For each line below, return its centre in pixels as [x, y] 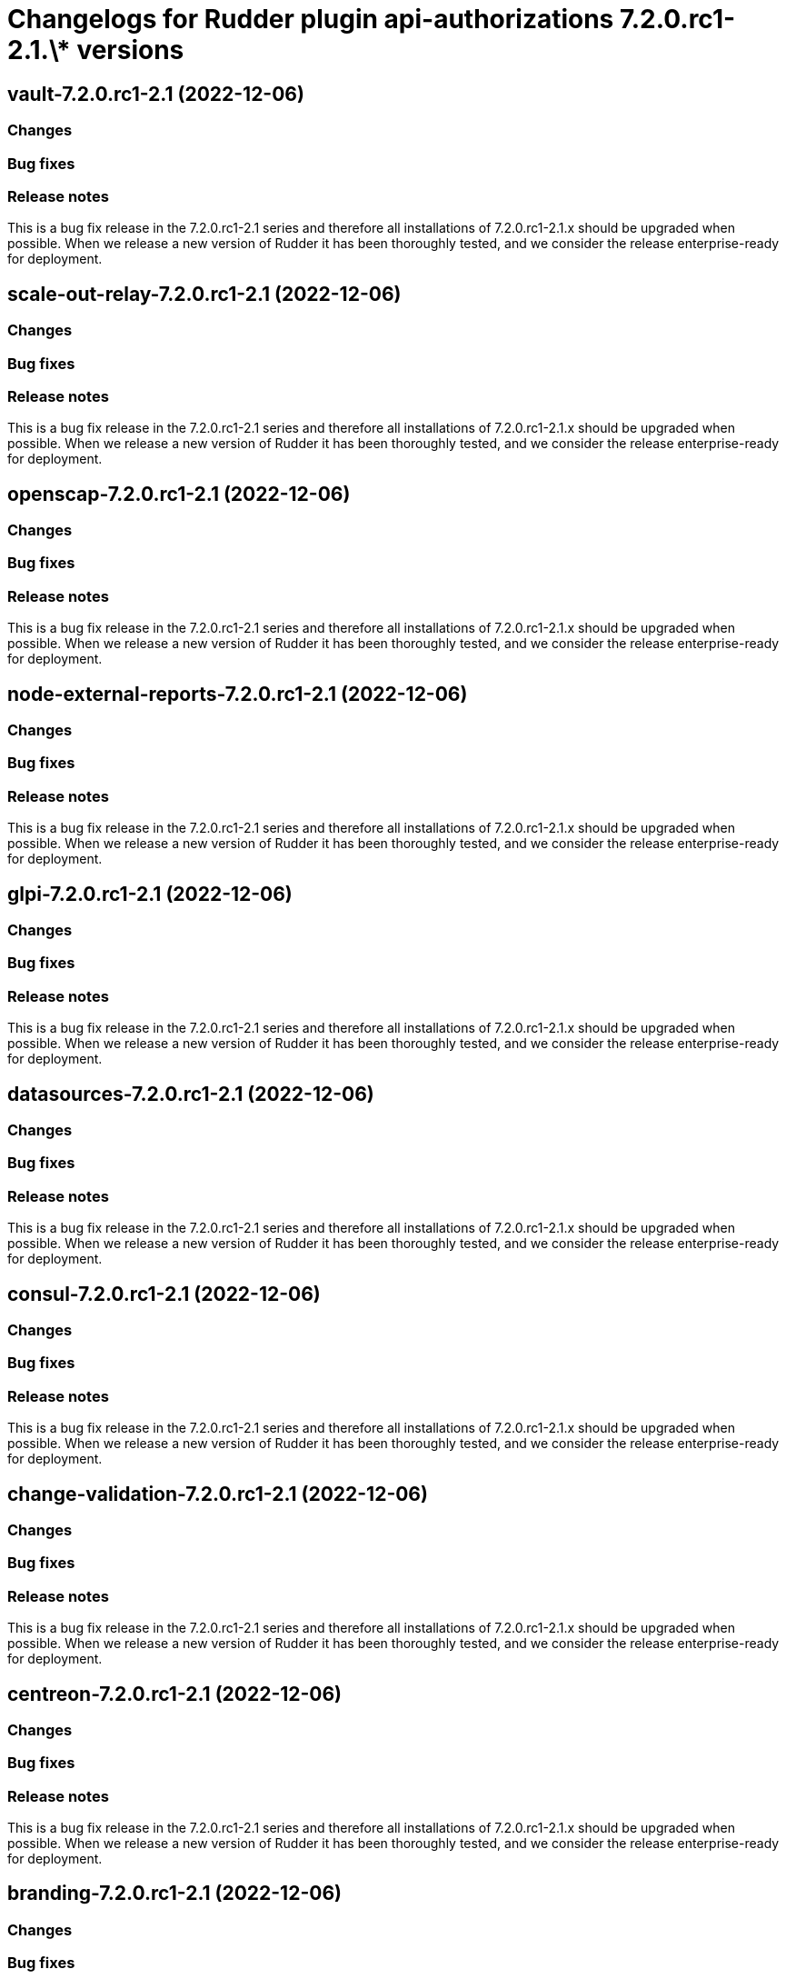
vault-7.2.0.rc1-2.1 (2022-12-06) [156, 94]
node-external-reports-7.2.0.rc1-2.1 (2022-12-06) [238, 694]
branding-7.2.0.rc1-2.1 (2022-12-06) [174, 1894]
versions [130, 50]
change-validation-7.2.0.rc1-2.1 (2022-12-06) [218, 1494]
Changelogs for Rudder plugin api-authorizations [311, 19]
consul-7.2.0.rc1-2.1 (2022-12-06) [164, 1294]
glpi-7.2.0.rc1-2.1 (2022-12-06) [150, 894]
